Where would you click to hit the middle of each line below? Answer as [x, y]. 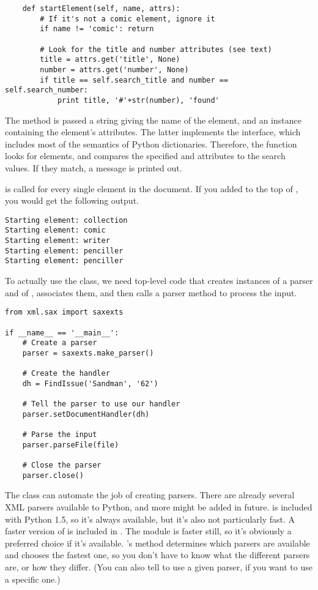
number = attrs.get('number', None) [114, 69]
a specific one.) [33, 579]
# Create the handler [66, 374]
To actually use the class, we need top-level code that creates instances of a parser [159, 280]
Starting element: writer [57, 241]
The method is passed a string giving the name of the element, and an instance [153, 120]
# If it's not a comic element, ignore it [128, 19]
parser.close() [53, 475]
